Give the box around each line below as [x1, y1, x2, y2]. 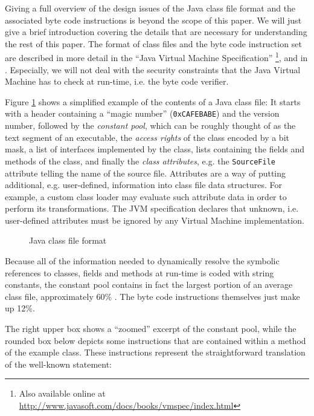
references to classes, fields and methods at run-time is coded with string [5, 266, 274, 279]
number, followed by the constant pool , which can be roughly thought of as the [5, 119, 296, 132]
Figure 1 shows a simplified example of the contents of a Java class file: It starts [5, 95, 301, 108]
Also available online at [19, 387, 106, 400]
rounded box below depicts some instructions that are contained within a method [5, 334, 306, 346]
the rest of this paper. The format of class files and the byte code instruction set [5, 37, 302, 50]
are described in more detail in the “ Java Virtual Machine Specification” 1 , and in [5, 50, 308, 64]
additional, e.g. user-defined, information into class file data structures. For [5, 178, 282, 191]
